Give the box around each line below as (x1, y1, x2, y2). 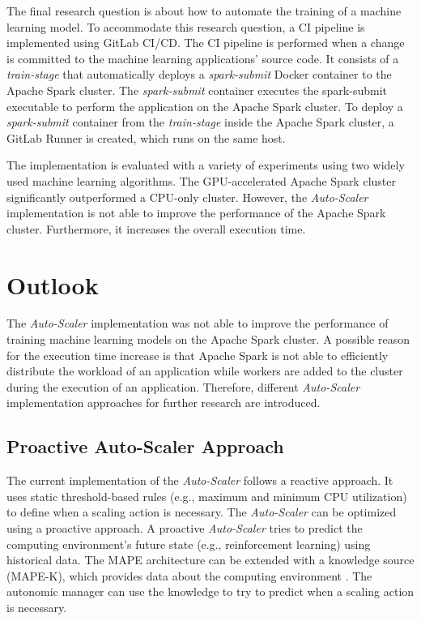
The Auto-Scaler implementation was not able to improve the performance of (6, 315, 389, 332)
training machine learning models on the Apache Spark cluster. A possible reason (6, 331, 410, 348)
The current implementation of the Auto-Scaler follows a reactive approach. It (6, 472, 393, 489)
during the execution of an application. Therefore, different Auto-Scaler (6, 378, 360, 395)
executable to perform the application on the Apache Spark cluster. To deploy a (6, 97, 403, 114)
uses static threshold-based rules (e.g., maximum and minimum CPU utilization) (6, 487, 407, 504)
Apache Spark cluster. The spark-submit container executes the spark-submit (6, 81, 387, 98)
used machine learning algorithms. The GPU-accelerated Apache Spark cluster (6, 172, 396, 189)
